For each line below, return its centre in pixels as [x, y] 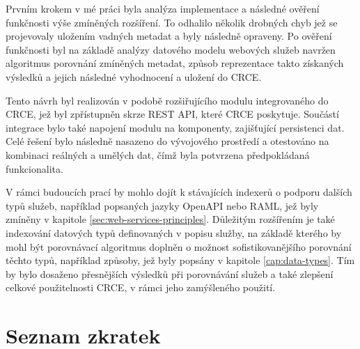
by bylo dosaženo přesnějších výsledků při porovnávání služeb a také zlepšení [170, 273]
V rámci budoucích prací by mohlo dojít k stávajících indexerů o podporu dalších [179, 192]
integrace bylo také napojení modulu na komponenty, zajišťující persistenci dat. [175, 127]
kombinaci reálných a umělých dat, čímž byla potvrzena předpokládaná [158, 154]
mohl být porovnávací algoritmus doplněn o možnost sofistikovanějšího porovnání [179, 246]
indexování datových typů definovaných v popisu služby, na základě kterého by [174, 232]
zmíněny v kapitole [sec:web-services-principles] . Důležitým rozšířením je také [170, 219]
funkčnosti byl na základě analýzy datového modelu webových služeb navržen [171, 49]
